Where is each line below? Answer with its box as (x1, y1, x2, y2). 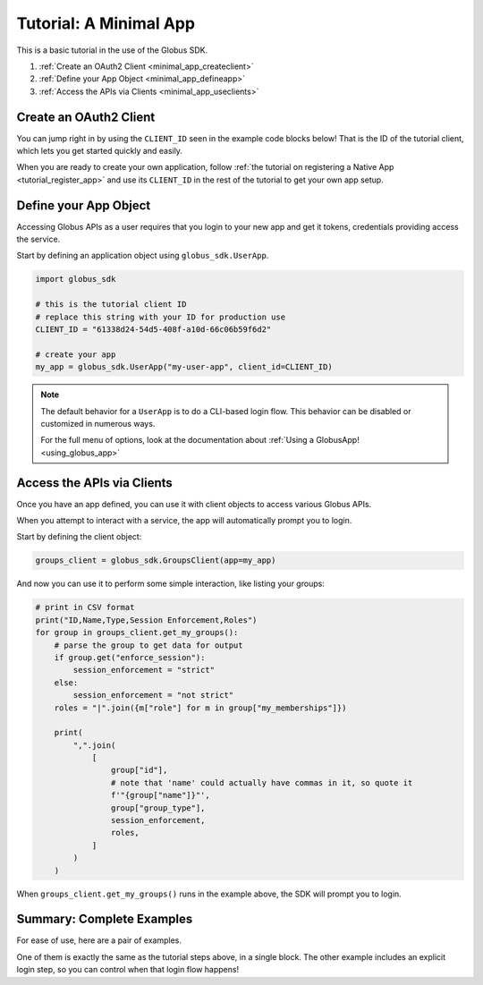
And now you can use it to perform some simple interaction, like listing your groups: (16, 578, 326, 590)
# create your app (35, 349, 116, 360)
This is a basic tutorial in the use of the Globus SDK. (16, 45, 208, 55)
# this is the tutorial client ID (35, 300, 187, 310)
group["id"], (110, 765, 168, 776)
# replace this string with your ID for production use (35, 311, 286, 322)
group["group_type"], (110, 802, 206, 813)
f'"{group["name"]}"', (110, 790, 210, 801)
